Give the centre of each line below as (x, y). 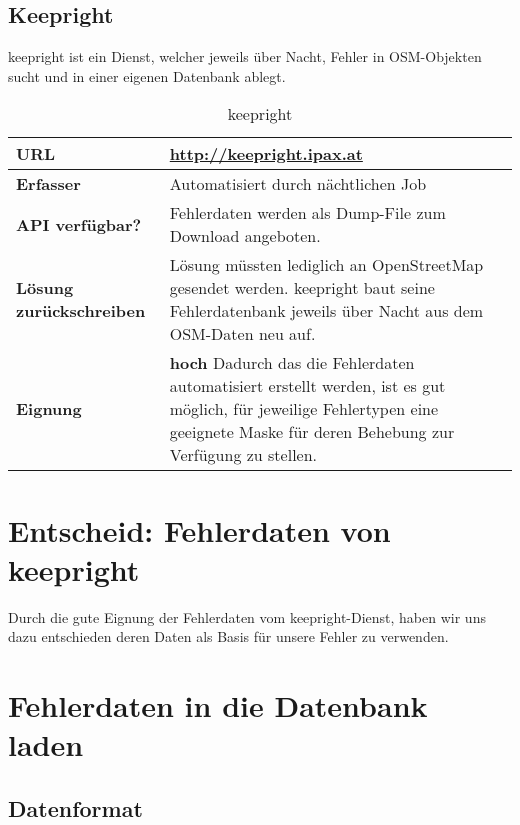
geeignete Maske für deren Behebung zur (312, 432)
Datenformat (75, 807)
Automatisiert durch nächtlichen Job (298, 184)
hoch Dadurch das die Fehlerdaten (292, 363)
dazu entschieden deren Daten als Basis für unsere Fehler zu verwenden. (228, 636)
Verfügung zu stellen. (243, 455)
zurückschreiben (81, 311)
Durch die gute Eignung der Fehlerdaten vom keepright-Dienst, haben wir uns (247, 616)
